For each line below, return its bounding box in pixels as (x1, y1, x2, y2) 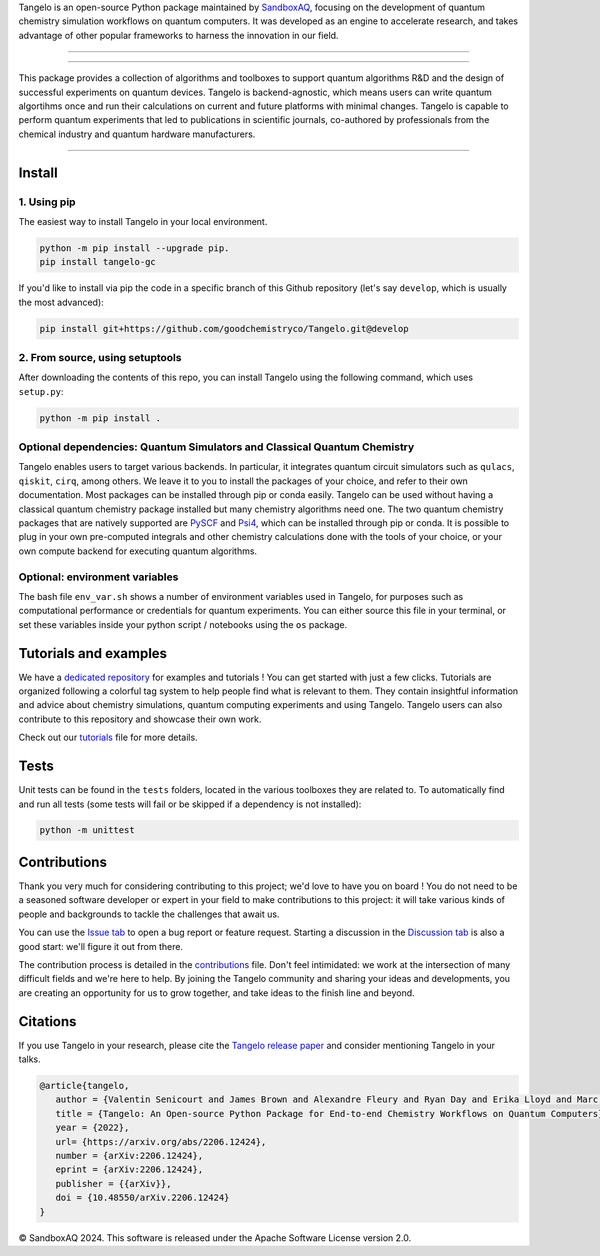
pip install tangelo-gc (39, 256, 157, 268)
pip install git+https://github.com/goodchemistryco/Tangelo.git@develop (39, 323, 409, 334)
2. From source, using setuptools (18, 350, 182, 364)
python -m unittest (39, 825, 135, 836)
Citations (18, 1013, 77, 1030)
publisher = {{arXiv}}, (55, 1178, 172, 1189)
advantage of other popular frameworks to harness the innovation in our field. (18, 29, 339, 41)
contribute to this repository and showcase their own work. (18, 713, 262, 725)
